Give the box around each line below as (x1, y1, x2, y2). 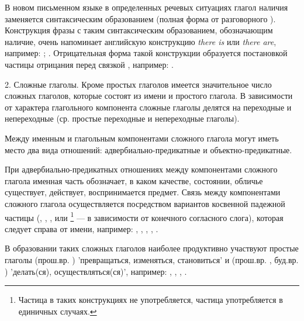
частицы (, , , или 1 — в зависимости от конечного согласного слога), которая (5, 209, 284, 223)
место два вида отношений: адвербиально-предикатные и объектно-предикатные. (5, 143, 292, 156)
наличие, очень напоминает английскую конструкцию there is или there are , (5, 35, 277, 47)
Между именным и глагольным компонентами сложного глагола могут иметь (5, 132, 279, 144)
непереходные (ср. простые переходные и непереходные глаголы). (5, 112, 240, 125)
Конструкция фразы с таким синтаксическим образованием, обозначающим (5, 24, 273, 36)
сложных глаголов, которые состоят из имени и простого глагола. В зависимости (5, 89, 293, 102)
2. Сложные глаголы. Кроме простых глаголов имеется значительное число (5, 78, 272, 90)
